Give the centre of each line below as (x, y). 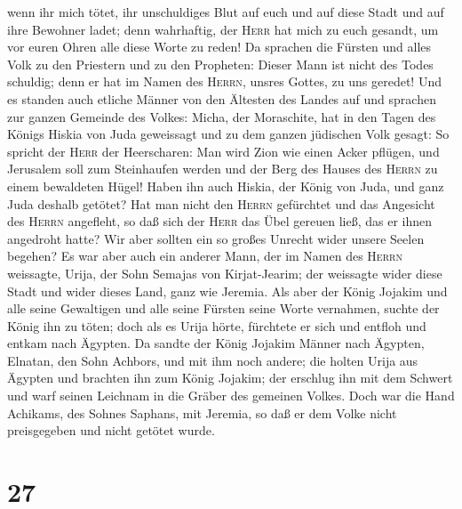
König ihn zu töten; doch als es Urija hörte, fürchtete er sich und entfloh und (217, 325)
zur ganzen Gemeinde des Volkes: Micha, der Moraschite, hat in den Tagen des (222, 116)
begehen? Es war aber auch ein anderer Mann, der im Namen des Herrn (205, 256)
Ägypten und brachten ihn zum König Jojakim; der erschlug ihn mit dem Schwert (230, 378)
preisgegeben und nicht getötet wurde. (111, 430)
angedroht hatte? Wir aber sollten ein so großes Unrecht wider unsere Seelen (216, 238)
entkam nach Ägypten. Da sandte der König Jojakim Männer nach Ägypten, (216, 343)
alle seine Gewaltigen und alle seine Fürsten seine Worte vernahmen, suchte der (223, 308)
